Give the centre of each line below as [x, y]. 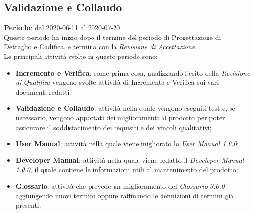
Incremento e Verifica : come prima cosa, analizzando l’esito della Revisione [133, 72]
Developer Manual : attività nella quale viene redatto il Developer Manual [130, 160]
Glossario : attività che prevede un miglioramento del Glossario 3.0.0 [120, 185]
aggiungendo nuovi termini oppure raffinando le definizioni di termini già [125, 195]
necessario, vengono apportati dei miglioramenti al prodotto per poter [120, 117]
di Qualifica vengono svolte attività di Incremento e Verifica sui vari [117, 82]
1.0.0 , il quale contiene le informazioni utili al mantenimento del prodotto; [127, 169]
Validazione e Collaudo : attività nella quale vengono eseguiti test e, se [125, 108]
